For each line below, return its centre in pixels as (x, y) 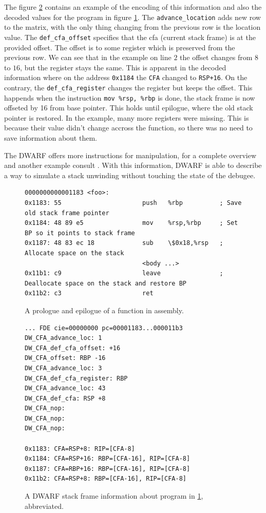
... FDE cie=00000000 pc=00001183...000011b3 (104, 328)
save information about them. (51, 138)
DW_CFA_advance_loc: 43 (65, 388)
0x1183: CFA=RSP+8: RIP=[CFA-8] (80, 449)
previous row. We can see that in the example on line (88, 57)
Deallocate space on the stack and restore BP (106, 283)
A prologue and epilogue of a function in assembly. (104, 310)
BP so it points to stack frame (80, 233)
